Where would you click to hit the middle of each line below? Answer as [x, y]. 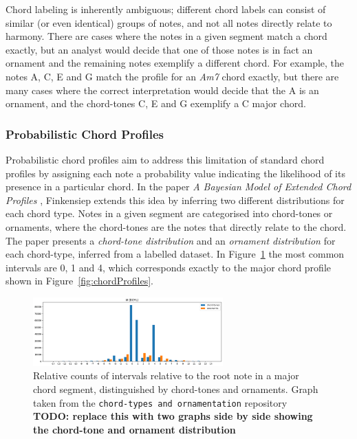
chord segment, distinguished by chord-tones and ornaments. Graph [176, 389]
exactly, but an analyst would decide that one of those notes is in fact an [159, 49]
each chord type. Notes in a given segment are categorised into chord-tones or [169, 213]
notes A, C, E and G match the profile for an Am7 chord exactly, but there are [172, 76]
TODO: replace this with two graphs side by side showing [173, 416]
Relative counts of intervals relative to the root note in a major [166, 375]
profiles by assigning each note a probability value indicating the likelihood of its [175, 173]
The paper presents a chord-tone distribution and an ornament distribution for [171, 240]
